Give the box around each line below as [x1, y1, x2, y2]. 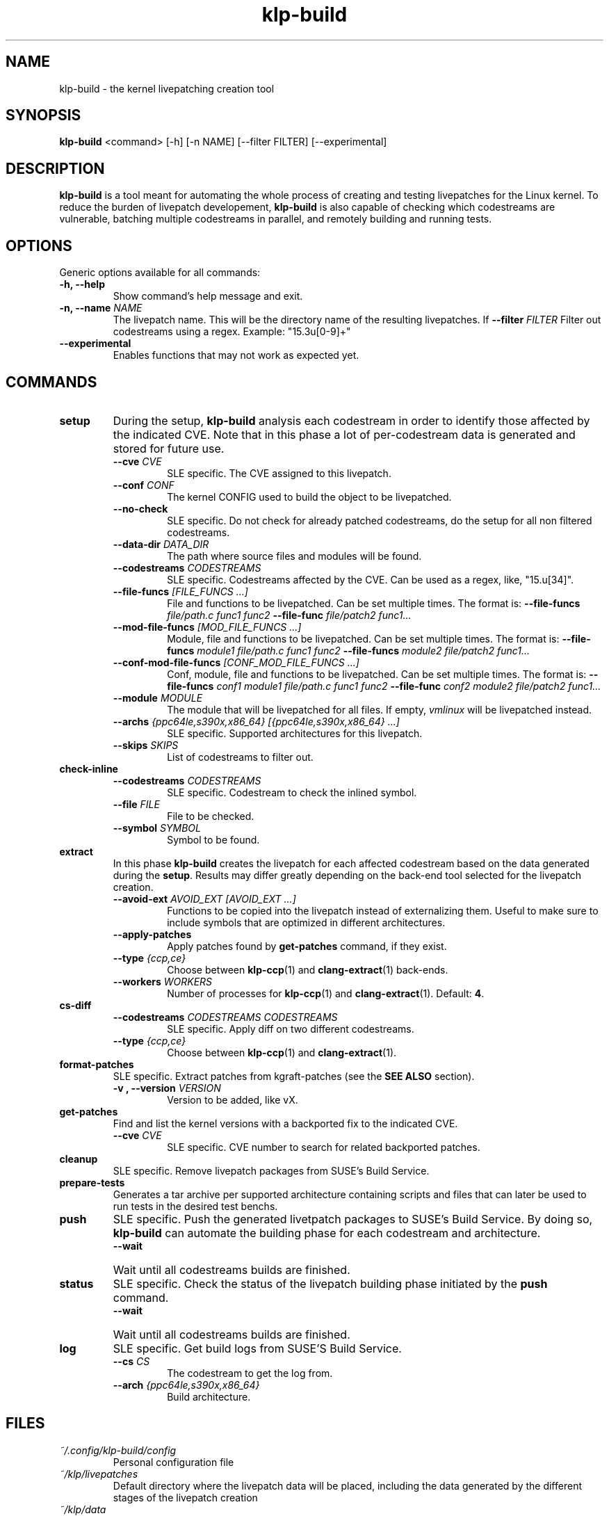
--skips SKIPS [113, 739, 179, 751]
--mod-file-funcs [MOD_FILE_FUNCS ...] [113, 620, 302, 633]
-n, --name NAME [59, 302, 143, 314]
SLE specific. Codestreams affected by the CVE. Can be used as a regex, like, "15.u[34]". [167, 573, 574, 586]
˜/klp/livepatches [59, 1467, 138, 1480]
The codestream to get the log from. [167, 1366, 333, 1379]
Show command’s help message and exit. [113, 290, 303, 303]
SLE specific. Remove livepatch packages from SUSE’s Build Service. [113, 1164, 430, 1177]
